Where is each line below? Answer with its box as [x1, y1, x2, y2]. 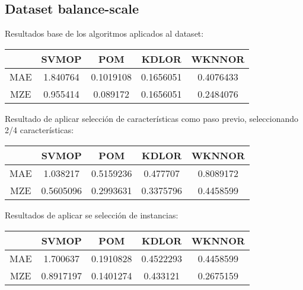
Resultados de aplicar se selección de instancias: [5, 208, 178, 221]
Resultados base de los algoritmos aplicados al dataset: [5, 27, 204, 40]
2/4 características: [5, 124, 74, 136]
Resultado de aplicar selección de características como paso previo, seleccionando [5, 112, 299, 124]
